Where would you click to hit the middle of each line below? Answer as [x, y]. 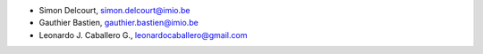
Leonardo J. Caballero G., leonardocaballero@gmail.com [143, 35]
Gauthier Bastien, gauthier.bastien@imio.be [119, 23]
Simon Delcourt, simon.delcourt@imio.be [114, 10]
